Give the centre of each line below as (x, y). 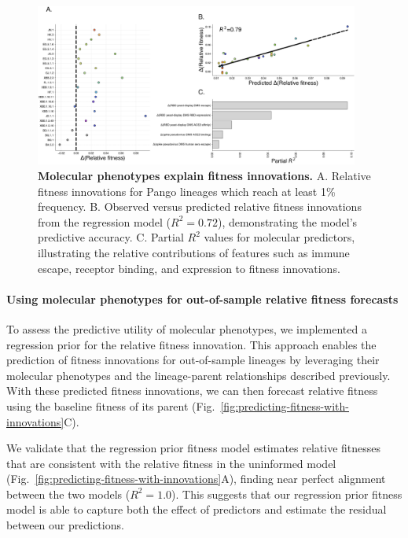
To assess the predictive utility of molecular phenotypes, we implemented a (187, 328)
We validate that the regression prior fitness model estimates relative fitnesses (194, 448)
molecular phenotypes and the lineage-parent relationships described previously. (198, 375)
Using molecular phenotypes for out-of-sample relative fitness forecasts (202, 298)
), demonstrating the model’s (287, 221)
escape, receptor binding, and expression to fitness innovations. (189, 268)
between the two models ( (68, 494)
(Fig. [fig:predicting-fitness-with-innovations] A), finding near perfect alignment (196, 479)
